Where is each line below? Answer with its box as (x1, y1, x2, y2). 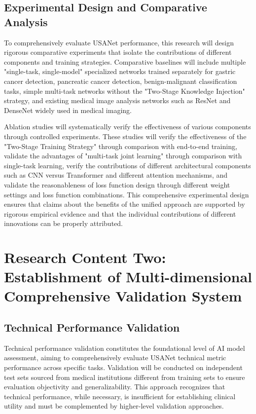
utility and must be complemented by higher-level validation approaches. (4, 401, 224, 411)
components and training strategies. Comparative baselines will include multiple (4, 56, 246, 67)
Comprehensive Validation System (4, 286, 242, 306)
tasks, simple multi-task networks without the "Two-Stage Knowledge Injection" (4, 85, 245, 96)
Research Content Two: (4, 247, 166, 267)
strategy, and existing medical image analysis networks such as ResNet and (4, 95, 231, 106)
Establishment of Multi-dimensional (4, 266, 252, 287)
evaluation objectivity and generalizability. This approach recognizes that (4, 381, 225, 392)
